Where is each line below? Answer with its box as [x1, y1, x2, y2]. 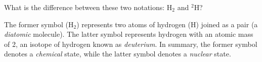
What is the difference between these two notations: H [4, 2, 172, 12]
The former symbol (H [4, 19, 74, 29]
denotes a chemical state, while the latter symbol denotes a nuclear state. [4, 48, 231, 59]
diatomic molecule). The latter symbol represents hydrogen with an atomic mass [4, 29, 253, 39]
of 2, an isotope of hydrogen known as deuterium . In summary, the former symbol [4, 38, 257, 49]
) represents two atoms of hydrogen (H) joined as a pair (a [76, 19, 258, 29]
